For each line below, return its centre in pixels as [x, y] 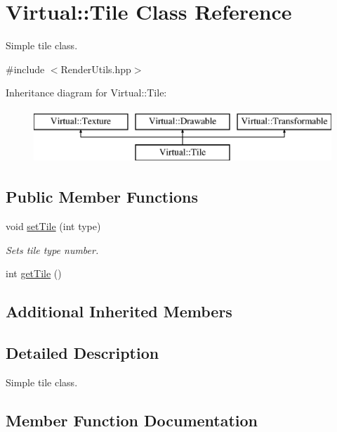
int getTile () [34, 273]
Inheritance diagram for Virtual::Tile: [86, 93]
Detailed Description [82, 353]
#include [25, 69]
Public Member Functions [102, 197]
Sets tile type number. [52, 249]
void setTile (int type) [53, 226]
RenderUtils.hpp [96, 69]
